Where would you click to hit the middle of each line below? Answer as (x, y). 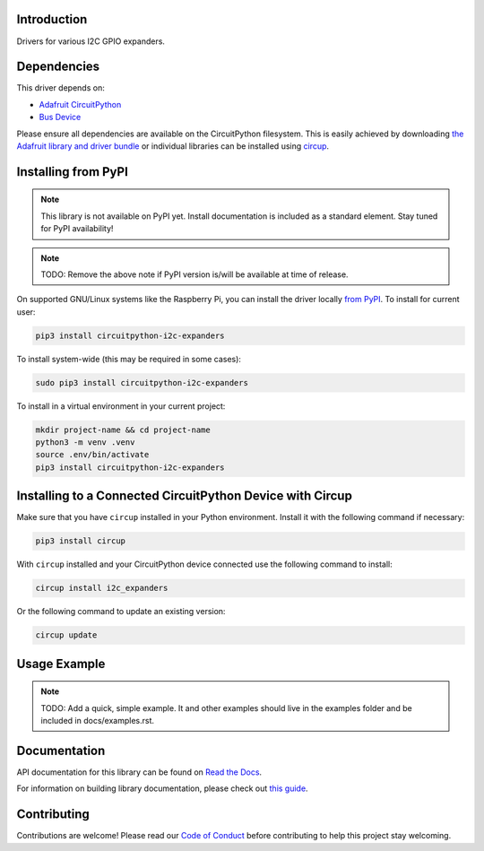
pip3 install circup (80, 541)
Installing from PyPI (73, 172)
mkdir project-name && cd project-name (123, 430)
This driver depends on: (60, 88)
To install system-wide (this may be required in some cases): (129, 359)
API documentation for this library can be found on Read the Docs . (139, 772)
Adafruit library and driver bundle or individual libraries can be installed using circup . (173, 146)
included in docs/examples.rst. (98, 721)
